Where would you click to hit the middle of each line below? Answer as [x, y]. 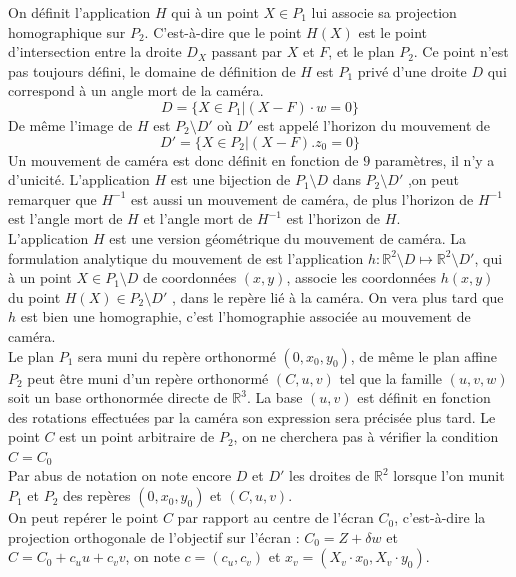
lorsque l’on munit [449, 475]
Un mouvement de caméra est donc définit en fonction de [183, 159]
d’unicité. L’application [79, 179]
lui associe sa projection [384, 12]
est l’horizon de [333, 218]
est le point [392, 31]
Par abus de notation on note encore [120, 475]
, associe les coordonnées [361, 277]
